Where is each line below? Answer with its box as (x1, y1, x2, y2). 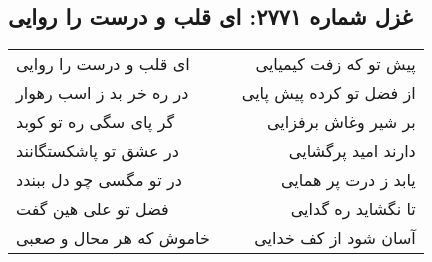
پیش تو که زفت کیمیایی (255, 52, 416, 76)
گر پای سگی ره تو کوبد (16, 110, 175, 134)
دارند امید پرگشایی (288, 139, 416, 163)
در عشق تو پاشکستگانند (16, 139, 179, 163)
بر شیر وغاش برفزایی (266, 110, 416, 134)
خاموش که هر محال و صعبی (16, 226, 210, 250)
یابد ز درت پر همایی (280, 168, 416, 192)
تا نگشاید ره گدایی (290, 197, 416, 221)
